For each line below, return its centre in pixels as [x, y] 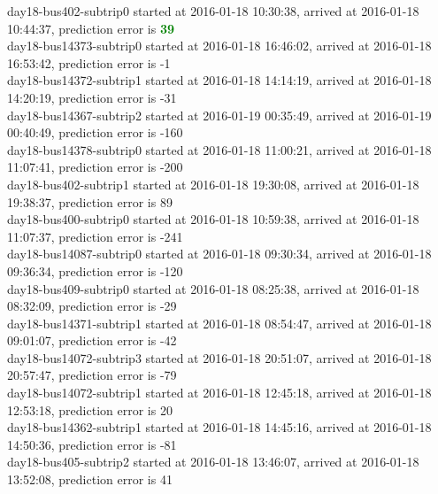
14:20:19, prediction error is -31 [92, 97]
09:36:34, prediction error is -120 [95, 270]
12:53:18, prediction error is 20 [90, 409]
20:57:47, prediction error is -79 [92, 375]
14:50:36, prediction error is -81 [92, 444]
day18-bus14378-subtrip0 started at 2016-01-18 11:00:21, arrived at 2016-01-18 [219, 149]
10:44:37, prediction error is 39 [91, 28]
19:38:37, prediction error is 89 [90, 201]
